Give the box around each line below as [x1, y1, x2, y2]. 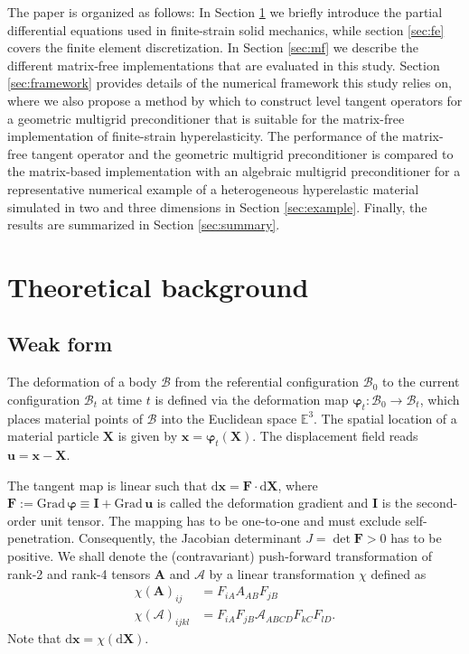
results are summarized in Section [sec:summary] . [7, 215, 280, 234]
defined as [371, 564, 427, 583]
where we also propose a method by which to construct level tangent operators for [7, 90, 463, 109]
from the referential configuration [174, 372, 360, 391]
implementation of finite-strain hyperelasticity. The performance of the [7, 126, 399, 145]
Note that [7, 628, 61, 647]
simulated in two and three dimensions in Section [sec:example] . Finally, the [7, 197, 427, 216]
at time [101, 389, 143, 408]
